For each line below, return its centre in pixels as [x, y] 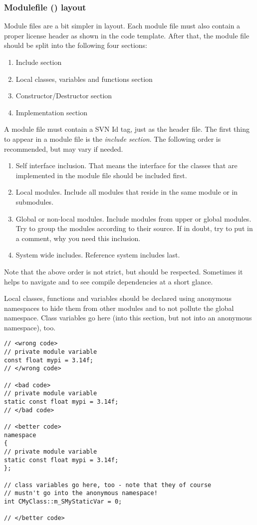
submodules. [35, 201]
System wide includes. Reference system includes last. [98, 255]
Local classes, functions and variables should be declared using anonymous [118, 298]
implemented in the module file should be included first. [101, 175]
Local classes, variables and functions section [84, 79]
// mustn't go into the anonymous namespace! [81, 493]
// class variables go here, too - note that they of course [108, 485]
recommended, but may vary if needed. [64, 148]
